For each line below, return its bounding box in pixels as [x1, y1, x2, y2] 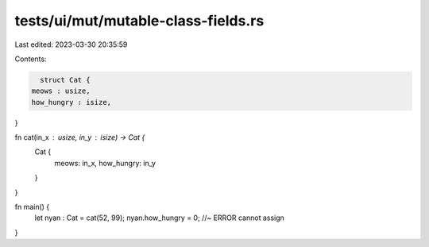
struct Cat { [40, 75, 91, 84]
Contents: [14, 54, 47, 64]
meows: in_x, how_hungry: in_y [54, 158, 157, 168]
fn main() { [14, 203, 50, 212]
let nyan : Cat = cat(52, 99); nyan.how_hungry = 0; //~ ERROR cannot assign [34, 213, 285, 222]
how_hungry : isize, [31, 98, 111, 106]
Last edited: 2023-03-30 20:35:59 [14, 40, 128, 49]
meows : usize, [31, 87, 91, 95]
